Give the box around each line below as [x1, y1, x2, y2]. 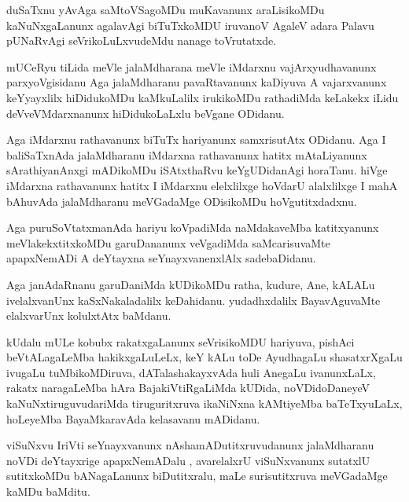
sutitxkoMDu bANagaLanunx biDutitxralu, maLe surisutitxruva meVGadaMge [6, 467, 388, 484]
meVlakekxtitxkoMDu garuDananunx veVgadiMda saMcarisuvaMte [6, 234, 330, 251]
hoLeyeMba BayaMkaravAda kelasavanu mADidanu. [6, 410, 260, 427]
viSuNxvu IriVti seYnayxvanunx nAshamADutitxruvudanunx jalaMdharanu [6, 437, 374, 453]
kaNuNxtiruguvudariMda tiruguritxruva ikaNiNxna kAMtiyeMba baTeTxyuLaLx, [6, 395, 403, 412]
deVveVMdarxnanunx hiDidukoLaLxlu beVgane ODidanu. [6, 104, 285, 121]
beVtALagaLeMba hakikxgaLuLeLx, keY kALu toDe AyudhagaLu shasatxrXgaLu [6, 349, 403, 365]
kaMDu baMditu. [6, 483, 90, 500]
